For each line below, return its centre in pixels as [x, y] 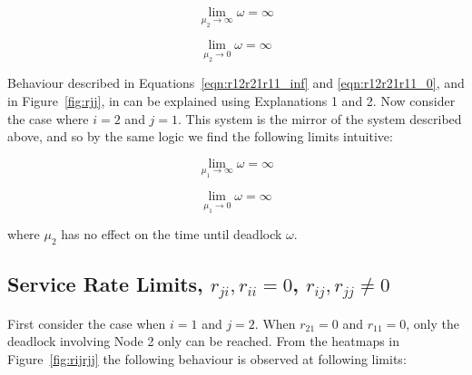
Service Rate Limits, [105, 284]
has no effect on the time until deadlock [172, 234]
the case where [48, 118]
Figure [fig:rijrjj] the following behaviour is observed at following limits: [207, 359]
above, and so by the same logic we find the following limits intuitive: [200, 136]
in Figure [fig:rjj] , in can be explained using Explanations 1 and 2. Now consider [231, 100]
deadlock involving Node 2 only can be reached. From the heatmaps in [204, 341]
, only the [433, 323]
